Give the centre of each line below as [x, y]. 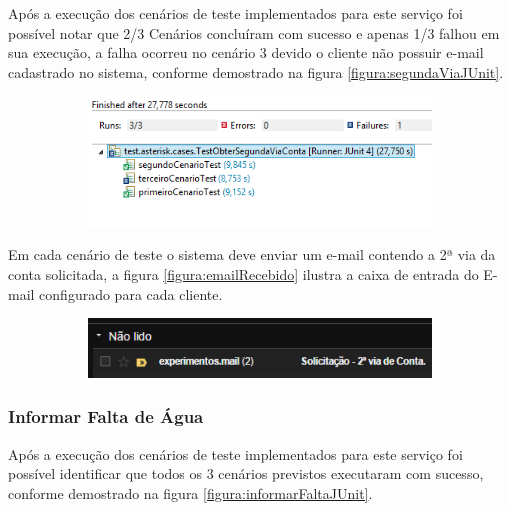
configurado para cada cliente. [131, 293]
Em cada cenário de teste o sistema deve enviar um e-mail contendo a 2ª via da [252, 254]
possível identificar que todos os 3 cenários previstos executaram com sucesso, [246, 473]
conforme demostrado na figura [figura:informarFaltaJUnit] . [190, 492]
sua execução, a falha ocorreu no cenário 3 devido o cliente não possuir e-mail [246, 52]
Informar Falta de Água [106, 416]
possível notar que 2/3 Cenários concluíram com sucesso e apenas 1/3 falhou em [254, 32]
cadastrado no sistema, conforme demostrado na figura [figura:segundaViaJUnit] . [256, 71]
